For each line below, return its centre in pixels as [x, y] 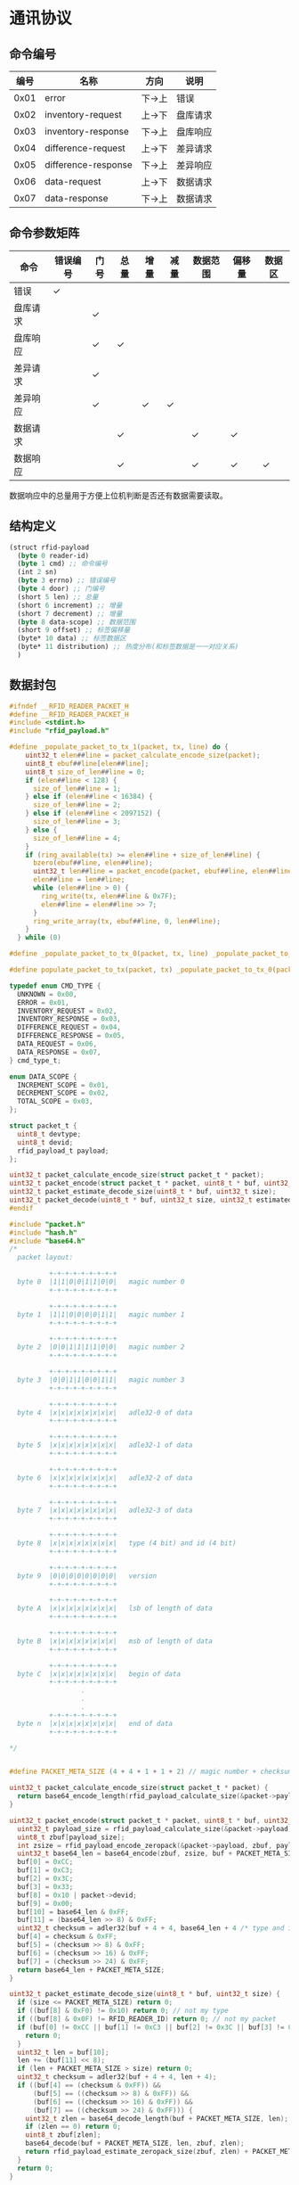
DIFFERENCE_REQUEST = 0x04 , [69, 1027]
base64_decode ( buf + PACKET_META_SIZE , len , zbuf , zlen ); [135, 2144]
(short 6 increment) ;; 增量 [70, 605]
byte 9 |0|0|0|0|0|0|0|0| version [87, 1576]
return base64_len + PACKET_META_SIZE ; [91, 1970]
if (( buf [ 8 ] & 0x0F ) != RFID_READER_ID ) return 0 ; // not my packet [147, 2019]
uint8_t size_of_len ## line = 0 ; [85, 772]
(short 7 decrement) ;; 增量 [70, 613]
